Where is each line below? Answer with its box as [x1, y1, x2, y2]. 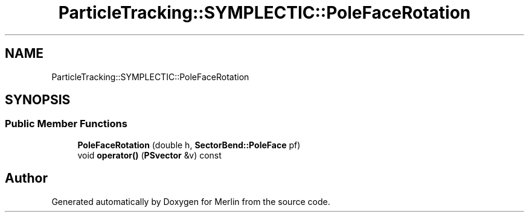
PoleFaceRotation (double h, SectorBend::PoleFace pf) [77, 139, 301, 150]
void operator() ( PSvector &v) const [77, 149, 222, 160]
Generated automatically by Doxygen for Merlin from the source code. [51, 196, 330, 207]
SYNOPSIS [5, 92, 71, 108]
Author [5, 171, 48, 186]
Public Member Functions [5, 118, 127, 130]
